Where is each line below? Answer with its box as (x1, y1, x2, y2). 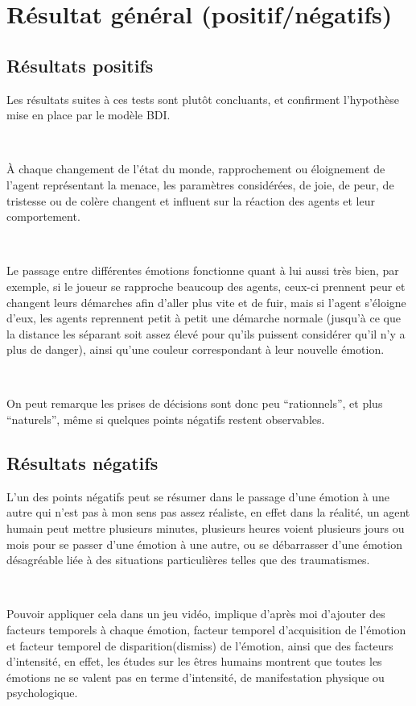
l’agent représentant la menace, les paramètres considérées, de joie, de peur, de (6, 176, 394, 193)
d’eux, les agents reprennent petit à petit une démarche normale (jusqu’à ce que (6, 309, 401, 326)
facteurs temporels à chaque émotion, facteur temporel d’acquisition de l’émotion (6, 621, 406, 638)
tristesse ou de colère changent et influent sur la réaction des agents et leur (6, 192, 375, 209)
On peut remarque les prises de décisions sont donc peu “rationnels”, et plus (6, 395, 383, 412)
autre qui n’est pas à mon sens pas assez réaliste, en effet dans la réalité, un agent (6, 504, 410, 521)
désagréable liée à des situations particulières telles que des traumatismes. (6, 551, 370, 568)
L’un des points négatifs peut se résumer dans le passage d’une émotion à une (6, 488, 390, 505)
